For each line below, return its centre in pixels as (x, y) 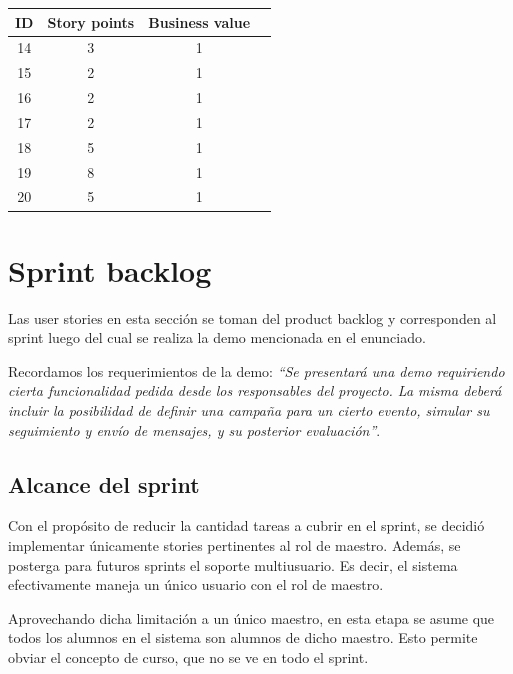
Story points (91, 21)
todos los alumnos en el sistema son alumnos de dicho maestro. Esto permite (243, 637)
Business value (199, 21)
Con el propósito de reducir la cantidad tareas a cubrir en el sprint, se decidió (246, 525)
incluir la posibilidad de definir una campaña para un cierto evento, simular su (249, 410)
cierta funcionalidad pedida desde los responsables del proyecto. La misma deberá (255, 390)
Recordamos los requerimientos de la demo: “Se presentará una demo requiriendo (256, 370)
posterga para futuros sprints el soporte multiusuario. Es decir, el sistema (233, 564)
